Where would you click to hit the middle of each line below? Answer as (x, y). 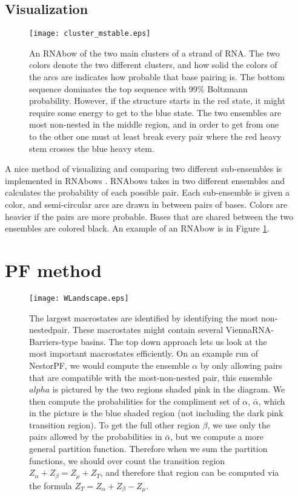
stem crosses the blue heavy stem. (92, 148)
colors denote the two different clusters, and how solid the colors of (153, 65)
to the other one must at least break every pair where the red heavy (155, 136)
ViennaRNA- (250, 330)
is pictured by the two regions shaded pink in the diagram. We (169, 389)
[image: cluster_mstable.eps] (90, 34)
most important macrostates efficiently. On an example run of (144, 353)
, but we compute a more (217, 437)
